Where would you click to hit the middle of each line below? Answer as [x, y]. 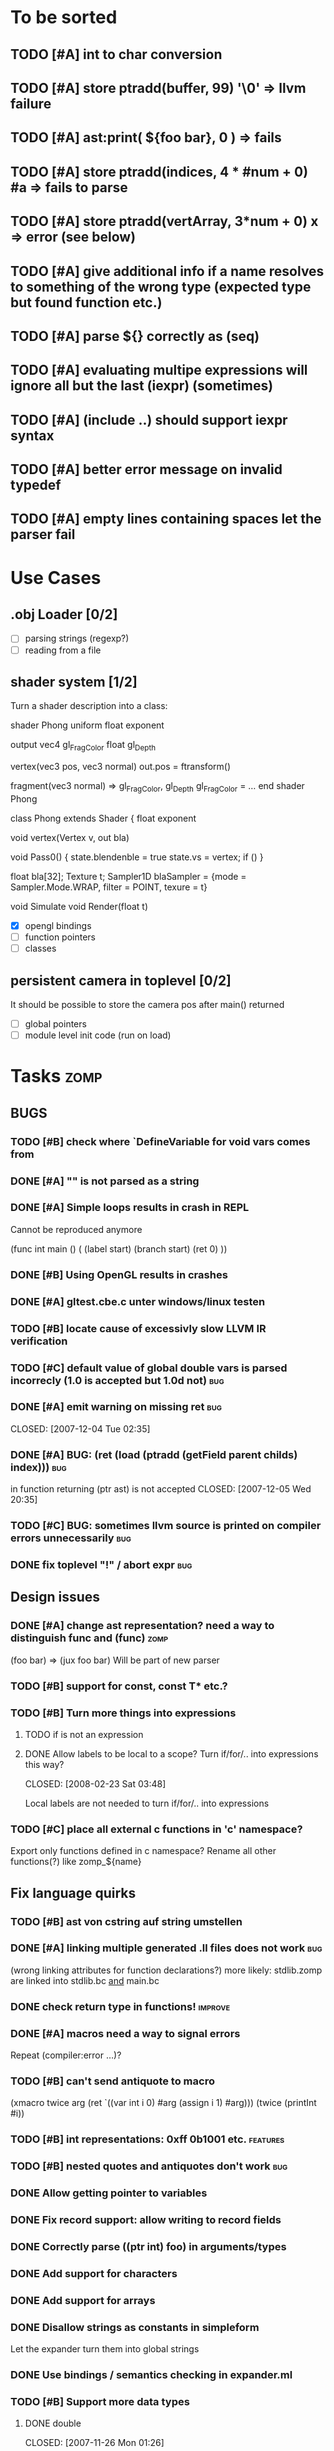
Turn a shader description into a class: [89, 706]
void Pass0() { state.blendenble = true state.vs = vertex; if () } [137, 857]
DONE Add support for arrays [83, 2300]
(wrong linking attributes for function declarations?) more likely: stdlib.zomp [166, 1970]
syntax [32, 435]
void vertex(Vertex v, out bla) [70, 838]
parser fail [43, 534]
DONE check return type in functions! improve [120, 2006]
